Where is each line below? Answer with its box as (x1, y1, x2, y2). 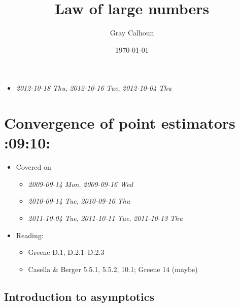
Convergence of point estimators (4, 112, 235, 133)
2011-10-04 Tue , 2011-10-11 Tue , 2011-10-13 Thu (28, 213, 183, 223)
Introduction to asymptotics (4, 288, 155, 304)
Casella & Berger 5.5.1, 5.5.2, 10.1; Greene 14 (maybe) (28, 263, 198, 274)
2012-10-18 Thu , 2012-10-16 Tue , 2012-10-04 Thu (16, 83, 172, 93)
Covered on (16, 162, 51, 172)
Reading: (16, 229, 44, 240)
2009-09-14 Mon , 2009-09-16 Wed (28, 178, 133, 189)
